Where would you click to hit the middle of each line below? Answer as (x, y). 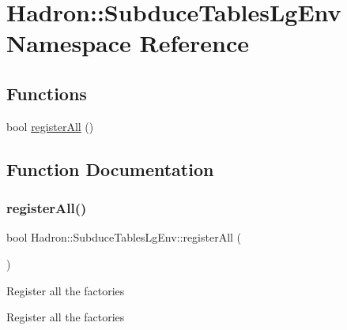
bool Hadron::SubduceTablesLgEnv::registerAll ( (124, 237)
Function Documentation (110, 169)
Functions (47, 93)
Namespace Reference (128, 43)
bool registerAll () (50, 126)
